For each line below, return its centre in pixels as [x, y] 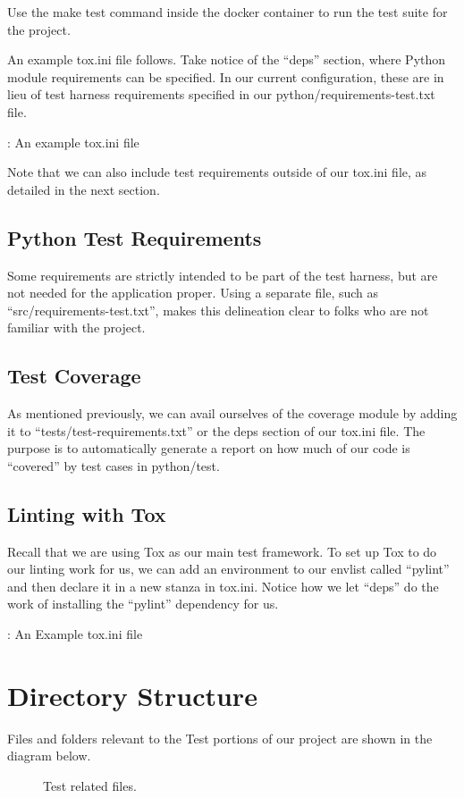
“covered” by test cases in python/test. [114, 465]
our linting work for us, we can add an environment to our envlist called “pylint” [228, 569]
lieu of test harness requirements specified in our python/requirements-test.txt [221, 94]
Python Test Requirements [135, 237]
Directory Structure [132, 695]
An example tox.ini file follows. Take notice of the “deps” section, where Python [227, 59]
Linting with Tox [87, 513]
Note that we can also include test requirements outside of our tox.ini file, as [217, 172]
